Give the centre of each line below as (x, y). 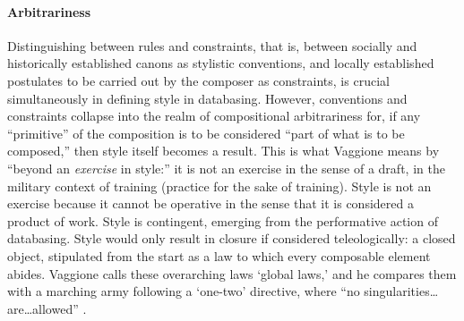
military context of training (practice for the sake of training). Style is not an (219, 186)
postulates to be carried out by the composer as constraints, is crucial (198, 80)
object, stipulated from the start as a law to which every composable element (219, 255)
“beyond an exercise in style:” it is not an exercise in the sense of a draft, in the (226, 168)
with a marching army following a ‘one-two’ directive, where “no (184, 291)
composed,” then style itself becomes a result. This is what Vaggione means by (223, 151)
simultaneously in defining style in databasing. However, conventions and (207, 98)
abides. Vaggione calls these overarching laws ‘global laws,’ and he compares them (232, 273)
